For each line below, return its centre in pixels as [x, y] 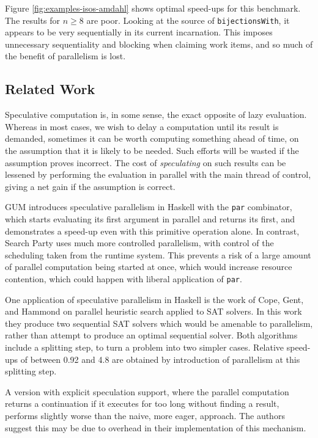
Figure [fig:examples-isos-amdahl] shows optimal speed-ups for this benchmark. [153, 8]
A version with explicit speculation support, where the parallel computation [147, 391]
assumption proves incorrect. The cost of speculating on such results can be [146, 162]
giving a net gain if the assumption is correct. [90, 186]
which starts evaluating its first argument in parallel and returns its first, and [150, 219]
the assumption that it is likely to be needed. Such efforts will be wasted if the [152, 151]
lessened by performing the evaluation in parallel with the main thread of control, [158, 174]
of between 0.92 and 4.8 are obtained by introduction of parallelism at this [160, 359]
